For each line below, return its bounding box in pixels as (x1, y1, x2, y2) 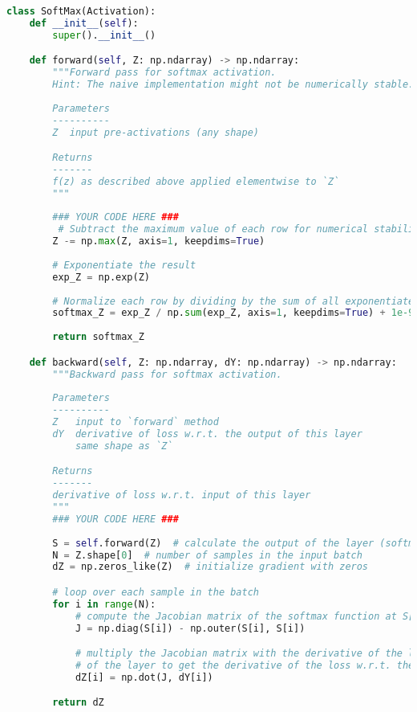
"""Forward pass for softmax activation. (52, 67, 277, 79)
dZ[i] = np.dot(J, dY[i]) (75, 671, 213, 683)
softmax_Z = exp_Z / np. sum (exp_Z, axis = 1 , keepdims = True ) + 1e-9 (52, 307, 415, 319)
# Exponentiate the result (52, 259, 196, 271)
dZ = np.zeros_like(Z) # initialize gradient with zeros (52, 561, 369, 573)
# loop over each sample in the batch (52, 586, 259, 598)
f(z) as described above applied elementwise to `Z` (52, 175, 340, 187)
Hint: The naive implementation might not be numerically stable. (52, 79, 415, 91)
